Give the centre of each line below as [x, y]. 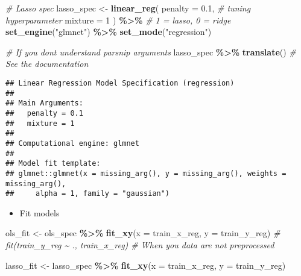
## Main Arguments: [44, 103]
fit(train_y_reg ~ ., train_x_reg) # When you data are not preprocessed [140, 245]
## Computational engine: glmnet [72, 143]
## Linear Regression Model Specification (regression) [120, 83]
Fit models [40, 212]
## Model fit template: [53, 164]
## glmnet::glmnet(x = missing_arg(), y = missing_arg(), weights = [146, 173]
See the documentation [47, 64]
